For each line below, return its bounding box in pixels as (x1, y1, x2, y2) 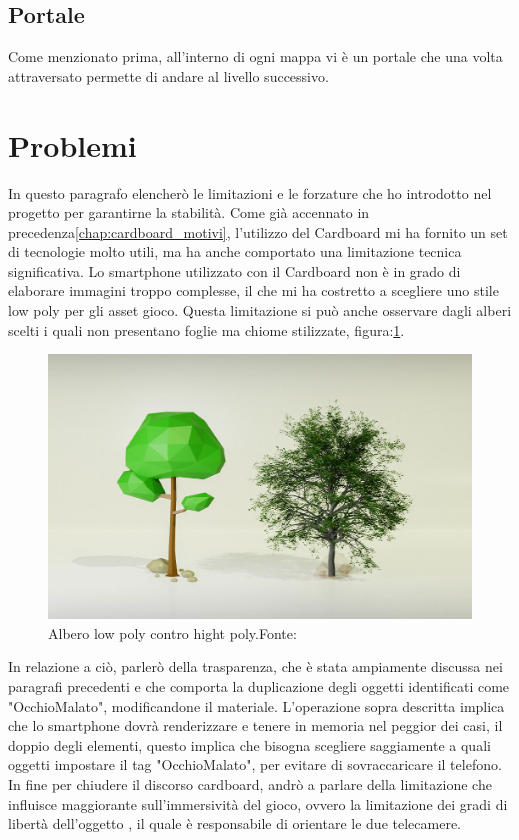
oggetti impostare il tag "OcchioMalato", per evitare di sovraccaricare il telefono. (8, 754, 502, 775)
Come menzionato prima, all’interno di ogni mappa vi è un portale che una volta (8, 46, 503, 67)
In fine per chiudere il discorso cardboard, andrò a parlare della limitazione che (8, 774, 492, 795)
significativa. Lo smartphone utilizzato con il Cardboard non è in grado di (8, 260, 461, 281)
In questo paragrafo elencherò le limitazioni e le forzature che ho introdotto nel (8, 182, 492, 203)
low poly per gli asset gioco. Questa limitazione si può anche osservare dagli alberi (8, 300, 512, 321)
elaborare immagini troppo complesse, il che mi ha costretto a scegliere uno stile (8, 280, 499, 301)
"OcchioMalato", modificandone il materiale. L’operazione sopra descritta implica (8, 695, 505, 716)
